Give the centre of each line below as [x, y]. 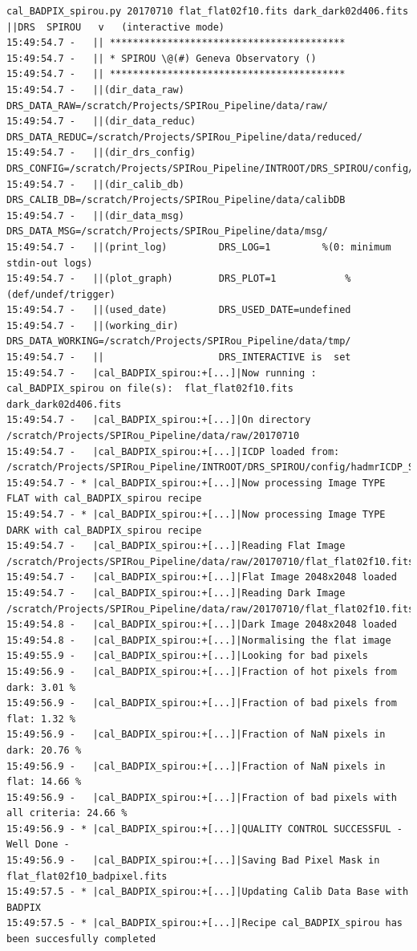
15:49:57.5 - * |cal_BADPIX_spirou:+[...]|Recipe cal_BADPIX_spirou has [204, 923]
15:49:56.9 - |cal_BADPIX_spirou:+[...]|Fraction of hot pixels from [202, 671]
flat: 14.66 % [44, 782]
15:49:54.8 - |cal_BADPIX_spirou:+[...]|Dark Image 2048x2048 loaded [202, 625]
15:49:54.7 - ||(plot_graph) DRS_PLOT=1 [142, 279]
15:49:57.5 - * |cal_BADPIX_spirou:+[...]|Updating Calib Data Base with [208, 892]
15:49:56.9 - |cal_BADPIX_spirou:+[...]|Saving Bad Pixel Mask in [193, 861]
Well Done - [38, 845]
